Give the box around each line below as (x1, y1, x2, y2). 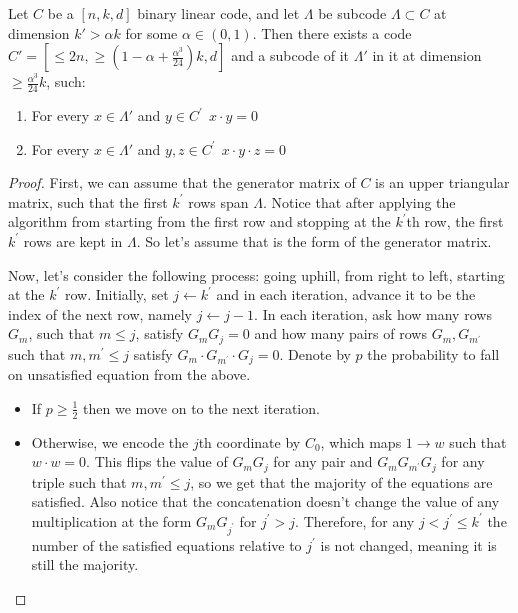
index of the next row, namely (8, 303, 192, 324)
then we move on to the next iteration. (83, 397, 320, 418)
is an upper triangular (375, 172, 510, 193)
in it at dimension (372, 45, 482, 66)
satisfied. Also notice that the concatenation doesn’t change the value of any (31, 491, 500, 512)
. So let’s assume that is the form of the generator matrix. (136, 230, 492, 251)
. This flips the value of (86, 451, 228, 472)
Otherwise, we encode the (31, 431, 189, 452)
